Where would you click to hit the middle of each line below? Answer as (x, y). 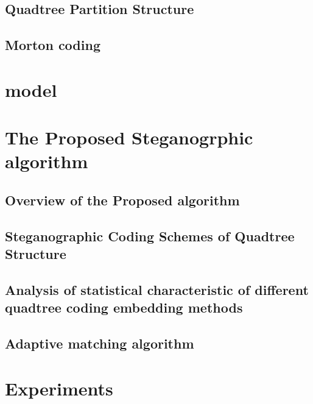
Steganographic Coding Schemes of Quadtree (150, 236)
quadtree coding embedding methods (124, 307)
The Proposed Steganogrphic (129, 137)
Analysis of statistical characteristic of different (157, 289)
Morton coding (53, 45)
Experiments (59, 388)
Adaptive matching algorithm (100, 343)
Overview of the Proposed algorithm (122, 200)
